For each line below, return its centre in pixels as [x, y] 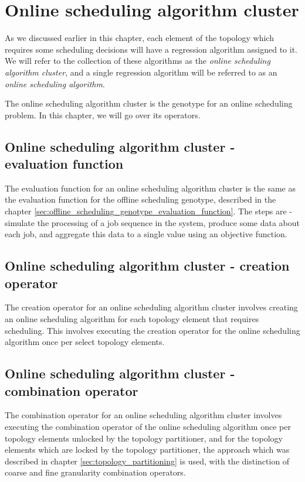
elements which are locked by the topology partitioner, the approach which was [147, 449]
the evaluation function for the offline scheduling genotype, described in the [140, 199]
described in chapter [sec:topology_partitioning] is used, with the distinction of [147, 461]
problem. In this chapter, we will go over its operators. [103, 114]
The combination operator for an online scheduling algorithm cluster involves [143, 415]
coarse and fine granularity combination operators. [95, 472]
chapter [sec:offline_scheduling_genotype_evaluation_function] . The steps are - [149, 211]
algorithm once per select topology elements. [85, 342]
